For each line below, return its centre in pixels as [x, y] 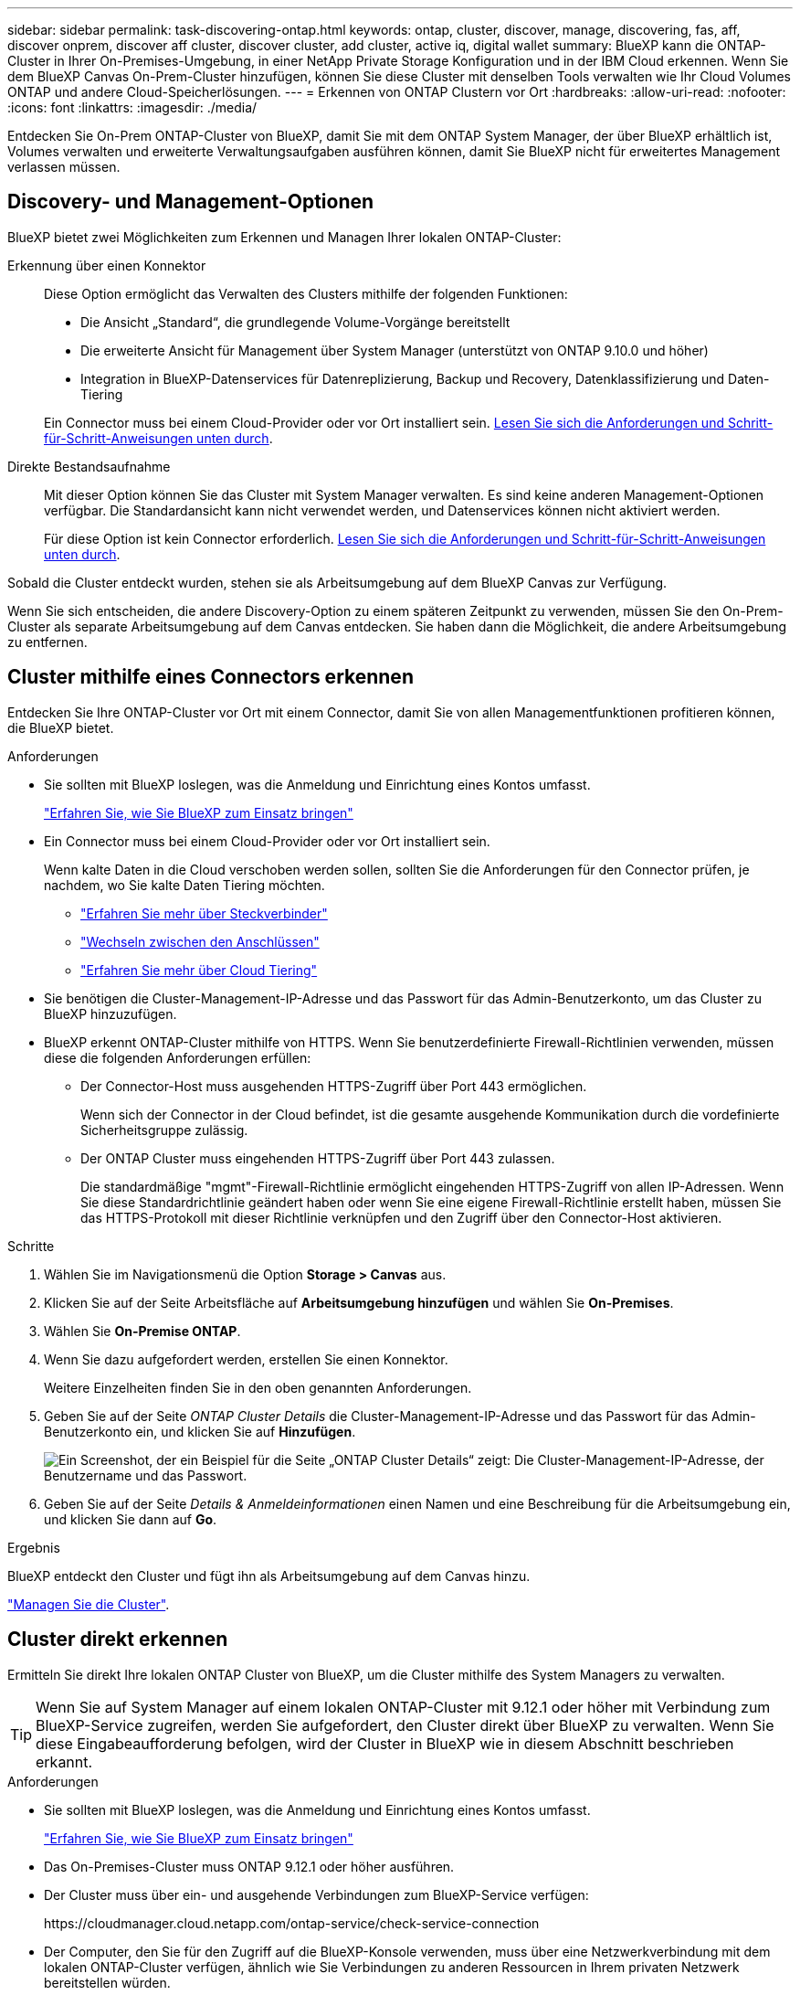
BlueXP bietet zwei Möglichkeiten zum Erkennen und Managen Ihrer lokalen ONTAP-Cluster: [284, 237]
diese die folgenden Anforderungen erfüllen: [178, 1057]
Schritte [31, 1246]
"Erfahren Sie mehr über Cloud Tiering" [199, 970]
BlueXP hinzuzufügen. [111, 1013]
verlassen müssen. [64, 167]
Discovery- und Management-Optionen [191, 202]
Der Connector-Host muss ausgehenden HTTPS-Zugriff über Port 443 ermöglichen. [334, 1086]
